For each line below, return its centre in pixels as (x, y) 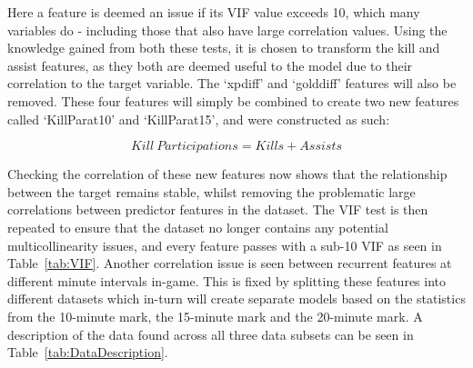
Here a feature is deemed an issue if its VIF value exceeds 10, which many (214, 12)
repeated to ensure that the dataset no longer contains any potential (198, 227)
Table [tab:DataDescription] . (88, 352)
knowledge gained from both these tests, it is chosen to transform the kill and (224, 48)
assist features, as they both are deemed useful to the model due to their (210, 65)
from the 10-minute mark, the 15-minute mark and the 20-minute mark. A (215, 316)
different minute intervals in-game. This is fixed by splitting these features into (227, 280)
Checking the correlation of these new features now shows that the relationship (227, 174)
